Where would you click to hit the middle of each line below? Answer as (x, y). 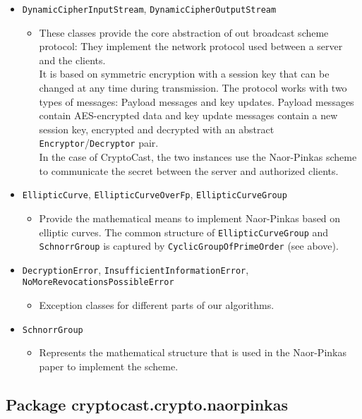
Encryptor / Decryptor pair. (99, 143)
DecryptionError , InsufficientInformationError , (135, 269)
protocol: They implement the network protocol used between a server (191, 46)
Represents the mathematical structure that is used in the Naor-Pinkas (193, 352)
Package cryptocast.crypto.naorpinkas (147, 404)
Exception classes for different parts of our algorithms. (157, 305)
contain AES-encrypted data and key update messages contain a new (188, 115)
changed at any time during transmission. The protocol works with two (193, 88)
